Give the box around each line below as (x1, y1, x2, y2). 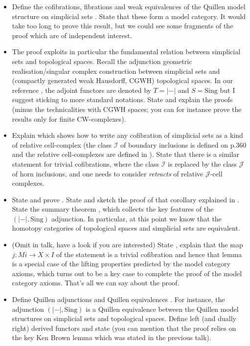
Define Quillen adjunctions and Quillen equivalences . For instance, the (12, 294, 225, 304)
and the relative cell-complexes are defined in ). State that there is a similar (12, 149, 240, 159)
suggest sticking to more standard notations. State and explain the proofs (12, 94, 233, 105)
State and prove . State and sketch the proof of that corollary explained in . (12, 194, 240, 204)
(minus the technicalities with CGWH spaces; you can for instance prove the (12, 104, 242, 114)
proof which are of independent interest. (12, 30, 132, 40)
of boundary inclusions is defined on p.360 (120, 139, 247, 150)
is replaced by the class (168, 158, 237, 169)
